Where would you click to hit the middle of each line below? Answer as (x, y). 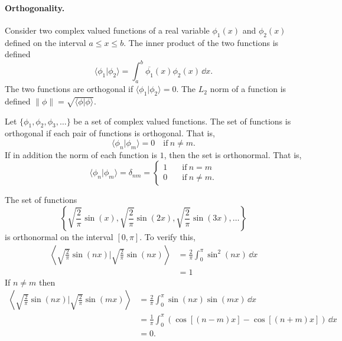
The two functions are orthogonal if (69, 89)
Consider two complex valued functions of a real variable (107, 30)
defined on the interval (45, 42)
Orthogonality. (35, 7)
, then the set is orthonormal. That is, (233, 154)
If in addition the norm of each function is (81, 154)
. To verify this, (167, 237)
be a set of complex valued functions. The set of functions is (182, 121)
